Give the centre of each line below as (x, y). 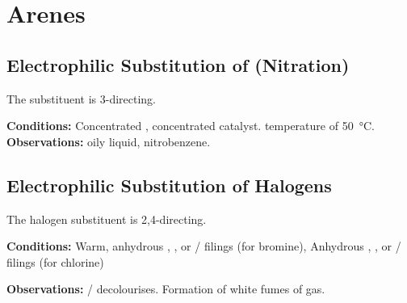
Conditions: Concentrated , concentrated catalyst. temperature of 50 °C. (191, 126)
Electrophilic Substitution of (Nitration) (178, 64)
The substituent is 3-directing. (81, 98)
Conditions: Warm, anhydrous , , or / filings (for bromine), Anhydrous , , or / (204, 246)
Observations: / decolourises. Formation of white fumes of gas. (166, 289)
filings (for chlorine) (55, 261)
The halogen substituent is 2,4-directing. (107, 219)
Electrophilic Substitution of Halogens (169, 185)
